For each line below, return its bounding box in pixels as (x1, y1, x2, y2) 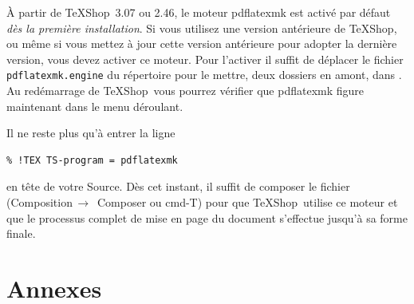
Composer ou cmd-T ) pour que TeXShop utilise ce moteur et (97, 194, 398, 210)
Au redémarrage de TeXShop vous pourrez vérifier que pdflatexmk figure (6, 82, 365, 99)
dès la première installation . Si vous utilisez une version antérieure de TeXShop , (6, 19, 397, 36)
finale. (6, 225, 36, 242)
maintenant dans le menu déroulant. (6, 97, 183, 114)
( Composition (6, 194, 73, 210)
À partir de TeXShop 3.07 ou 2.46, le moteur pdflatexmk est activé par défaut (6, 4, 391, 20)
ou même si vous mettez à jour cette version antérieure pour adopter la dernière (6, 35, 397, 52)
